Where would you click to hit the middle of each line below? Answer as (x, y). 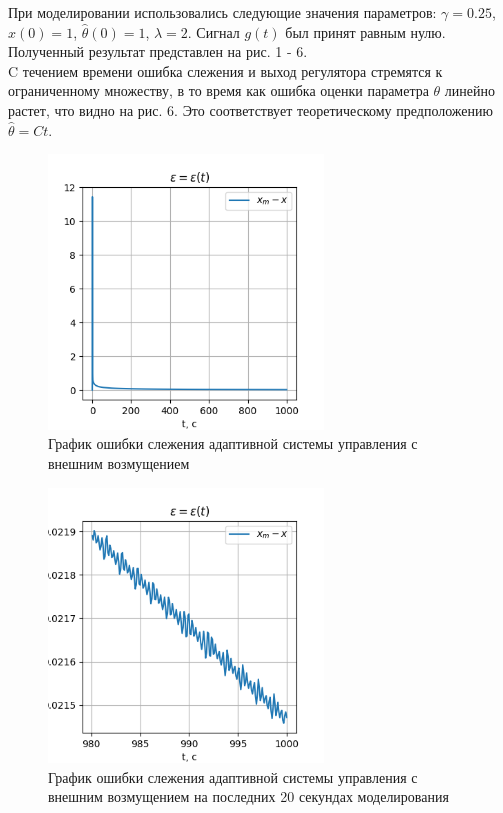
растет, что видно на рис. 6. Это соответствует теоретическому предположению (250, 109)
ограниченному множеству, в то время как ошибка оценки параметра (218, 90)
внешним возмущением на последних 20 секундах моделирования (248, 796)
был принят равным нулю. (365, 31)
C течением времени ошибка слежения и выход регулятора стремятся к (225, 70)
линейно (470, 90)
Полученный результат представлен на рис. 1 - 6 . (158, 51)
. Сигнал (213, 31)
